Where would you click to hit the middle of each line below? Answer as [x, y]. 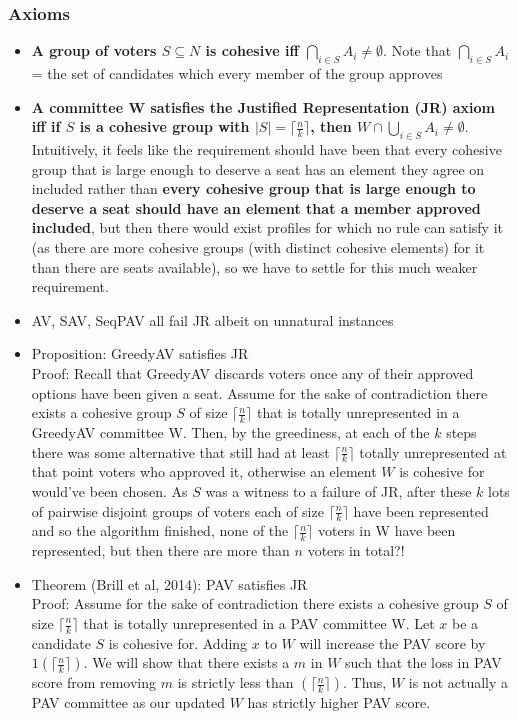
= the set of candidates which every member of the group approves [237, 73]
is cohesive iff [252, 50]
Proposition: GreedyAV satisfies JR [140, 353]
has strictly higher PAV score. [339, 702]
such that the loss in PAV [423, 662]
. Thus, [364, 682]
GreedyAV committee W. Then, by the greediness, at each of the [230, 431]
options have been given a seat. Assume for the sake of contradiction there [259, 392]
